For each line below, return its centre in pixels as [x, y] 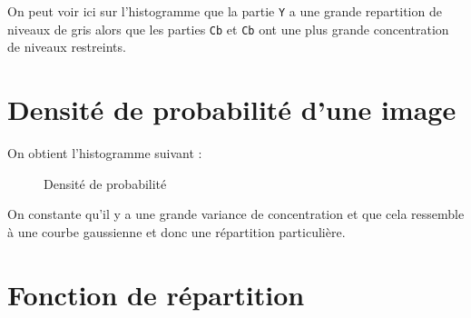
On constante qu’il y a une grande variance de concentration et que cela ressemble [236, 214]
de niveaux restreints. [67, 47]
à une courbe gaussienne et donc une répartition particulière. [177, 231]
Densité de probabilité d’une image [232, 109]
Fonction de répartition [156, 294]
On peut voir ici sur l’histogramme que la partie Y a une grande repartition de [225, 11]
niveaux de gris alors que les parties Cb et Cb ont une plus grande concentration [228, 29]
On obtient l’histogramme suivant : [105, 153]
